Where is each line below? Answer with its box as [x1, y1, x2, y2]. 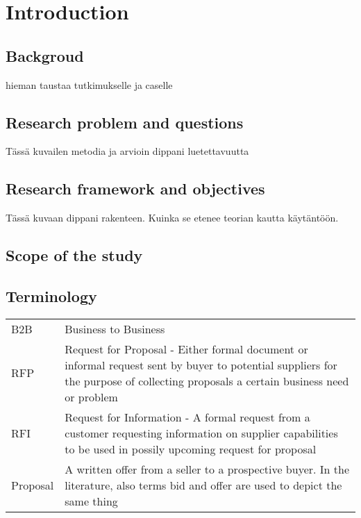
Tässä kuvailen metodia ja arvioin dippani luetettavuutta [6, 144, 249, 158]
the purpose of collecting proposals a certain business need [65, 372, 349, 389]
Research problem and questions [6, 111, 244, 133]
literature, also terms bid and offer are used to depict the [65, 476, 342, 493]
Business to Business [65, 320, 165, 337]
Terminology [6, 285, 97, 306]
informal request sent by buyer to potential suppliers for [65, 356, 337, 373]
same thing [65, 492, 118, 509]
